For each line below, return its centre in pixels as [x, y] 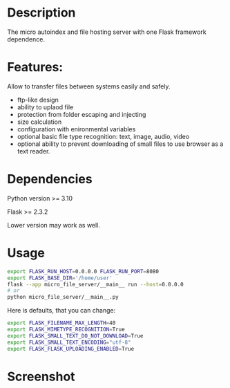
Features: [35, 67]
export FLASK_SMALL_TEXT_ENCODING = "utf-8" [69, 342]
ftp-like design [38, 100]
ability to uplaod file [45, 107]
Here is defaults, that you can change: [61, 311]
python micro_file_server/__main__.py [63, 297]
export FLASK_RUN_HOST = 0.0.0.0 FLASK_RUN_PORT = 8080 [83, 271]
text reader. [33, 151]
